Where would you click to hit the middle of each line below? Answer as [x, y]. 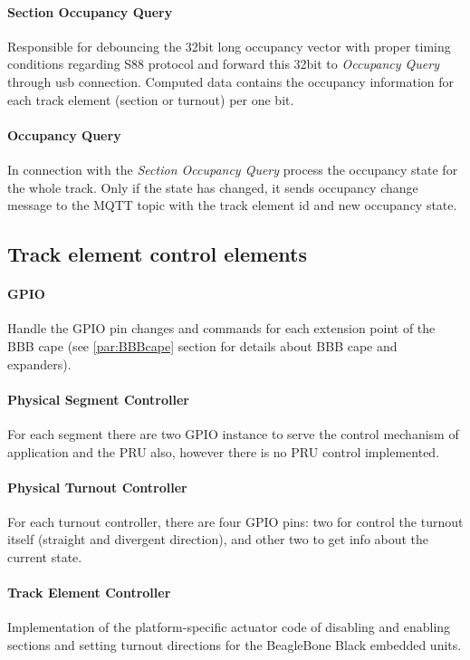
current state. [45, 557]
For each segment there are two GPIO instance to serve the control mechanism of [233, 433]
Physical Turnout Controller [97, 487]
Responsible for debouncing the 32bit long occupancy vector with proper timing [229, 46]
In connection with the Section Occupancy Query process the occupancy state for [233, 169]
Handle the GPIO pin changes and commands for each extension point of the [221, 328]
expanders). [39, 363]
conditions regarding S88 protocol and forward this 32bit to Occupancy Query [224, 64]
